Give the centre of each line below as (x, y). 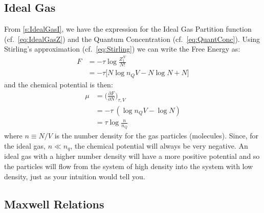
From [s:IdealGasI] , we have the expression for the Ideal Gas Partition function (128, 29)
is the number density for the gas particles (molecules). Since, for (156, 136)
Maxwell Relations (54, 204)
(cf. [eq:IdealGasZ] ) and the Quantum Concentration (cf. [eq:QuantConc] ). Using (132, 39)
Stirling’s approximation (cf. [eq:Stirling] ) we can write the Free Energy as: (122, 49)
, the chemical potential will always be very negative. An (159, 145)
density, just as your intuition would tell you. (75, 176)
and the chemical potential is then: (59, 84)
